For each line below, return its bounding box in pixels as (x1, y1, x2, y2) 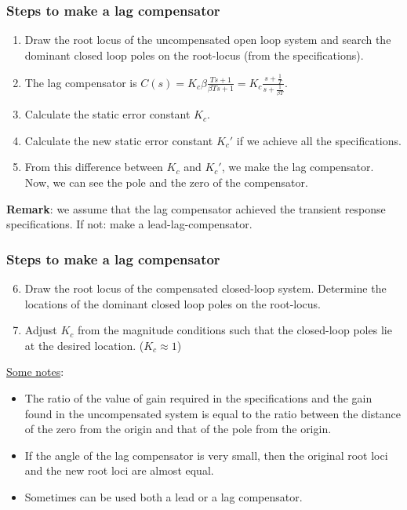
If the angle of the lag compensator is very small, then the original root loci (24, 446, 388, 463)
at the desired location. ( (24, 337, 144, 353)
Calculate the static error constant (24, 106, 191, 122)
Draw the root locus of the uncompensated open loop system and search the (24, 31, 391, 48)
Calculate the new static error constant (24, 132, 213, 148)
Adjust (24, 322, 57, 338)
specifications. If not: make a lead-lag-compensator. (6, 216, 253, 232)
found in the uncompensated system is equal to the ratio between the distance (24, 405, 401, 421)
